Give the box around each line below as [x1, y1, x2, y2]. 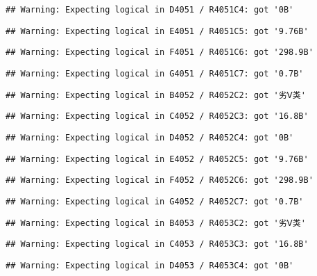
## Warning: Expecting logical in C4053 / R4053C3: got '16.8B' [6, 239, 309, 250]
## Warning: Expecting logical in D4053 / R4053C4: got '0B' [6, 260, 294, 270]
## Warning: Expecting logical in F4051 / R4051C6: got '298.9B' [6, 47, 314, 58]
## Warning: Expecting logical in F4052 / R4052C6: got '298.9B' [6, 175, 314, 186]
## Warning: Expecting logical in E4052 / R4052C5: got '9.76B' [6, 154, 309, 164]
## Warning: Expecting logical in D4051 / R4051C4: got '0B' [6, 5, 294, 15]
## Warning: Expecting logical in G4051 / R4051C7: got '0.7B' [6, 68, 304, 79]
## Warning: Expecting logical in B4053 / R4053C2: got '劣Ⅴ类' [6, 218, 306, 228]
